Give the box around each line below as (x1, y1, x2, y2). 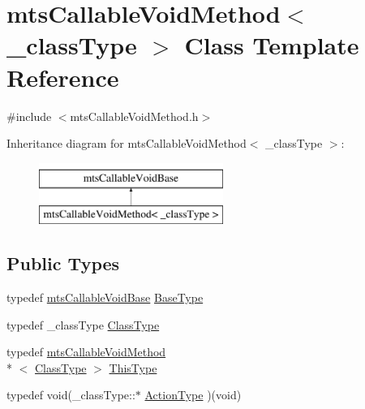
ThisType (109, 359, 157, 376)
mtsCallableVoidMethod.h (70, 107, 199, 124)
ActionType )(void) (144, 386, 242, 403)
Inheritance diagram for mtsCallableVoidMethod (6, 135, 247, 152)
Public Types (6, 251, 120, 276)
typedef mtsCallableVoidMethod (6, 343, 166, 360)
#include (6, 107, 52, 124)
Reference (6, 60, 119, 93)
